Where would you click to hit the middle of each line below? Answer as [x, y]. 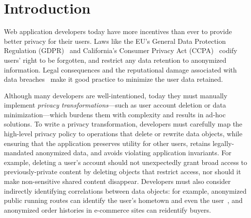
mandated [19, 153]
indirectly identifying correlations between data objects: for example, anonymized [125, 191]
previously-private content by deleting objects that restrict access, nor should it [123, 172]
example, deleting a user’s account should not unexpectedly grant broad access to [126, 162]
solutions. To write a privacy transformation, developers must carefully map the [123, 124]
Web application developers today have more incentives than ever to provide [118, 31]
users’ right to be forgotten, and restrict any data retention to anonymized [115, 60]
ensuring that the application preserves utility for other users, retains [107, 143]
